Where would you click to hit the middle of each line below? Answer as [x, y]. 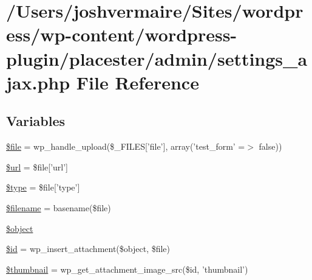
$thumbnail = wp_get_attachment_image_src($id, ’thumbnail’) [127, 269]
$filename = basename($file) [59, 207]
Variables [36, 121]
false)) [270, 146]
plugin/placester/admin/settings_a [157, 58]
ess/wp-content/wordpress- [122, 34]
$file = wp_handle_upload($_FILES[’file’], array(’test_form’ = [126, 146]
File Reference [137, 82]
